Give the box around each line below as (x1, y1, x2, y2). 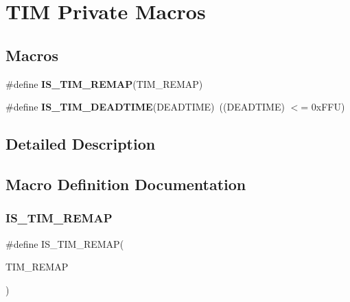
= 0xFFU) (301, 100, 345, 114)
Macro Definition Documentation (5, 173, 246, 194)
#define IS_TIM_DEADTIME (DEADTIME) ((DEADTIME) (5, 100, 285, 114)
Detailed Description (5, 133, 156, 154)
